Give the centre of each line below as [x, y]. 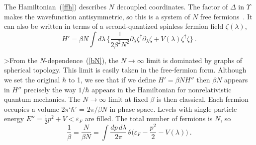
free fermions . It [226, 16]
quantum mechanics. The [42, 99]
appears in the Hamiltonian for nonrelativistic [162, 89]
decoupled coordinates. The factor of [172, 6]
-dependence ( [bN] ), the [82, 60]
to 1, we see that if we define [112, 79]
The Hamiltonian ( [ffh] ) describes [55, 6]
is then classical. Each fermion [202, 99]
